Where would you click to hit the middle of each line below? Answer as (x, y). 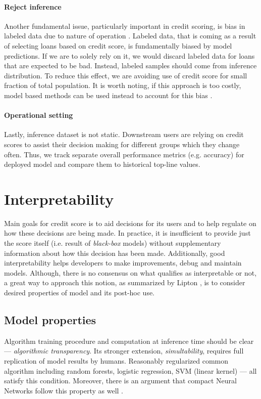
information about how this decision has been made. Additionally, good (115, 253)
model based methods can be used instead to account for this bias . (108, 95)
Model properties (50, 319)
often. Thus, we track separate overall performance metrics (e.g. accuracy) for (124, 154)
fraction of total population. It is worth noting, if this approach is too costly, (123, 85)
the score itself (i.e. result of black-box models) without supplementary (113, 243)
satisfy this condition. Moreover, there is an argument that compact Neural (120, 381)
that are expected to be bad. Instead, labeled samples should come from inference (130, 65)
